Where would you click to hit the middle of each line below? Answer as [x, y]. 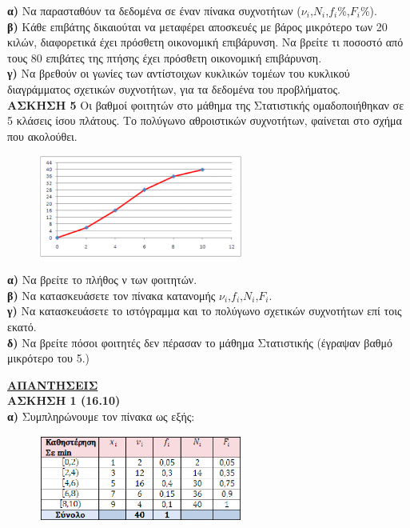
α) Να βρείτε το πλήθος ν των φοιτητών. [102, 280]
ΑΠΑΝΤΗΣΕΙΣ [53, 384]
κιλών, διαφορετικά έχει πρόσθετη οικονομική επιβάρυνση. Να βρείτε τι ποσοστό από [205, 42]
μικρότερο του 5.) [49, 358]
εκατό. [22, 326]
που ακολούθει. [42, 136]
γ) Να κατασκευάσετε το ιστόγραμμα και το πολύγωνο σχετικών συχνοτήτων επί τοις [205, 311]
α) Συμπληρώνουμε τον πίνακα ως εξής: [101, 416]
